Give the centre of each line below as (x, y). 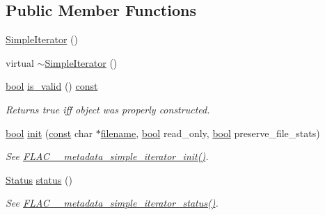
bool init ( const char (49, 133)
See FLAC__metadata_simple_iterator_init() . (107, 156)
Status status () (39, 179)
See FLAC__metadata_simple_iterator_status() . (112, 203)
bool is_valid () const (52, 86)
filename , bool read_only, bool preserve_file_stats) (210, 133)
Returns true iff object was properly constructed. (108, 109)
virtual (20, 62)
